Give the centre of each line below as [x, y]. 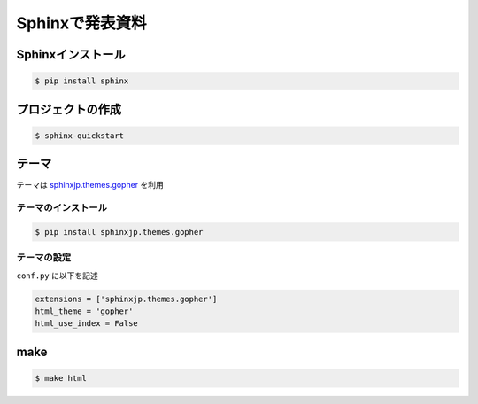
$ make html [61, 378]
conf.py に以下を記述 [57, 276]
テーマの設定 [44, 258]
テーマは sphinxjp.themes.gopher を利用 [90, 185]
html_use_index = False [87, 324]
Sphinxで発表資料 [81, 23]
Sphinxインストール [71, 54]
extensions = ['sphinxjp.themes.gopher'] [126, 299]
